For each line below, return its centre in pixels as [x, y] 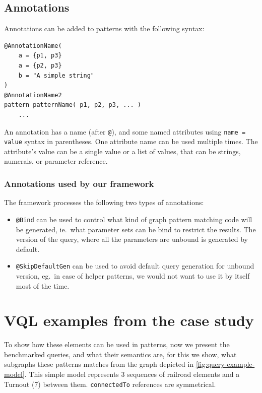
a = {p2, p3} [40, 65]
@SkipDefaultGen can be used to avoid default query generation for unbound [135, 266]
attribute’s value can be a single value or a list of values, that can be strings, [122, 151]
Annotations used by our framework [79, 183]
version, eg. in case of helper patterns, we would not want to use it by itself [133, 275]
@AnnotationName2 [33, 95]
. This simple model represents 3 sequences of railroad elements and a [132, 374]
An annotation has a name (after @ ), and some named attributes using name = [125, 131]
